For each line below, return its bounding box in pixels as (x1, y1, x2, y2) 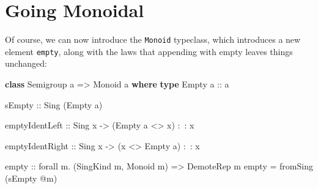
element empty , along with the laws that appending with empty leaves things (5, 45, 293, 57)
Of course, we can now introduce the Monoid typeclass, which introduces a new (5, 33, 301, 46)
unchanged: (5, 57, 47, 70)
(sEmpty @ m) (5, 172, 57, 184)
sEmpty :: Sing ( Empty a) (5, 98, 103, 111)
